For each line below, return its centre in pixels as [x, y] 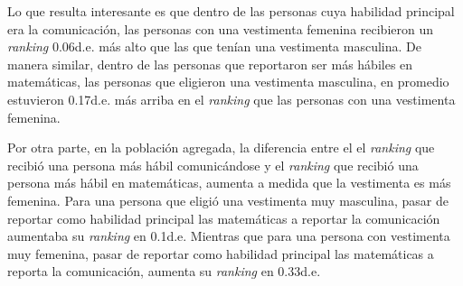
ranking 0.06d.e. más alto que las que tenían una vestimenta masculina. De [214, 46]
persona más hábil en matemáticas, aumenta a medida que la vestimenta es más [229, 183]
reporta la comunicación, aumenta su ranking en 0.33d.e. [164, 271]
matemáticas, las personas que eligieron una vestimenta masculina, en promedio [228, 82]
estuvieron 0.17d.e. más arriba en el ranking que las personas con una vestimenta [231, 99]
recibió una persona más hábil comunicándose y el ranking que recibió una [213, 165]
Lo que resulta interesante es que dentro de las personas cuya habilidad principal [231, 11]
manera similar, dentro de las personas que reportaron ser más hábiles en [210, 64]
